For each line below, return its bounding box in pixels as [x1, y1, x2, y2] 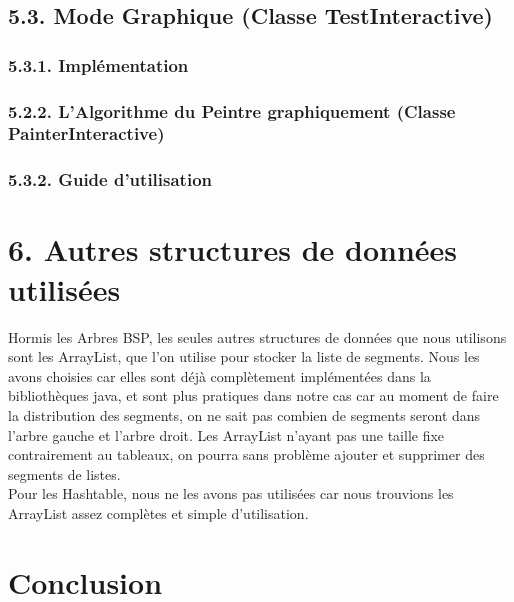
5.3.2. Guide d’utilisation [8, 167, 213, 192]
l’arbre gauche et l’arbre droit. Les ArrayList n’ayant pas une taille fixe [8, 424, 445, 445]
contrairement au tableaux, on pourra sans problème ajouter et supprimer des [8, 444, 485, 465]
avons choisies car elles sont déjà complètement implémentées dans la [8, 365, 431, 386]
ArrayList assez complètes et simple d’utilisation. [8, 502, 309, 523]
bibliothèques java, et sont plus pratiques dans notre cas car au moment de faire [8, 385, 499, 406]
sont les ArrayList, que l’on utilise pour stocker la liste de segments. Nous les [8, 346, 480, 367]
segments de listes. [8, 463, 121, 484]
